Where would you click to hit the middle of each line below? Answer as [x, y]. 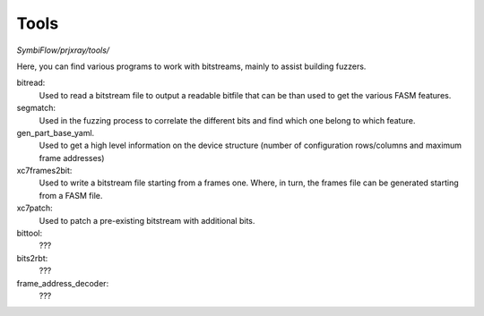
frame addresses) [72, 158]
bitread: [31, 83]
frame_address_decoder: [63, 283]
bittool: [30, 234]
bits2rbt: [32, 258]
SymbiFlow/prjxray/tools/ [63, 50]
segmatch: [36, 108]
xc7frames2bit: [44, 171]
